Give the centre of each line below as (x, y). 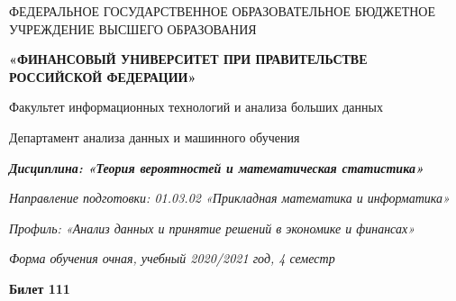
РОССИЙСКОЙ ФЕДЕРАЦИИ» (103, 76)
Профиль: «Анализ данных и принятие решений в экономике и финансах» (212, 228)
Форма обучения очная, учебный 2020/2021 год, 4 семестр (172, 258)
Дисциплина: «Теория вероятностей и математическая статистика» (216, 167)
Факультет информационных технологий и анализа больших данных (196, 107)
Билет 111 (40, 288)
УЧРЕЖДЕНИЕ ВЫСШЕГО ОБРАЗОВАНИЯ (133, 28)
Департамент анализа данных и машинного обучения (155, 137)
